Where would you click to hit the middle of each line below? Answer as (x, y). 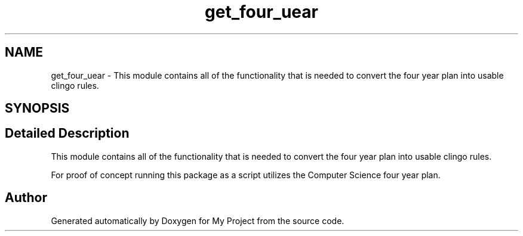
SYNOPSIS (37, 108)
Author (26, 198)
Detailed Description (67, 133)
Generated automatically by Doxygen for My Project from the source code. (198, 221)
